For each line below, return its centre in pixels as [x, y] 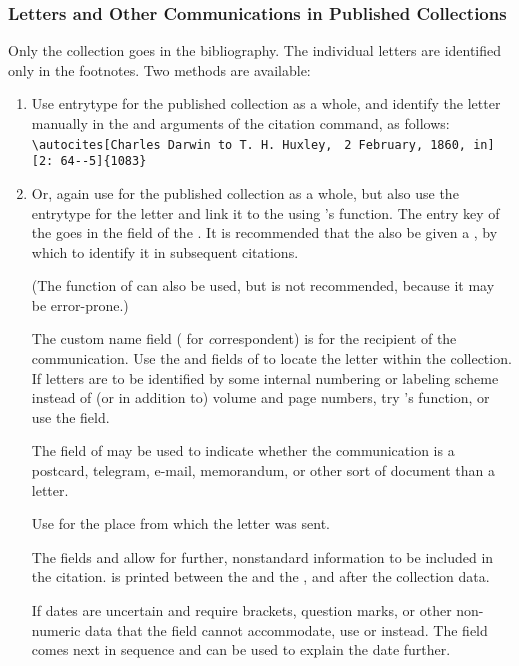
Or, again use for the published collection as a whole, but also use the [245, 192]
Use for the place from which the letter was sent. [180, 523]
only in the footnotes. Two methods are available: [159, 69]
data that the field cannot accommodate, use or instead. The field [286, 629]
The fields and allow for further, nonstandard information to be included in [262, 556]
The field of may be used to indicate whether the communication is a [243, 450]
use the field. [70, 416]
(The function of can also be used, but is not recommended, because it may [263, 285]
